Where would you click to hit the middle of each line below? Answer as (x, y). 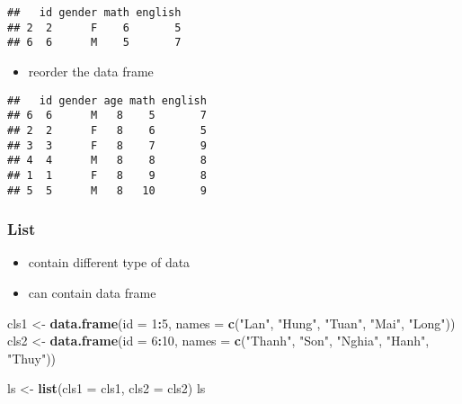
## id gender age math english (107, 100)
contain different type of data (109, 262)
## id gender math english (94, 13)
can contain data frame (92, 292)
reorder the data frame (91, 71)
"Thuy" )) (32, 358)
